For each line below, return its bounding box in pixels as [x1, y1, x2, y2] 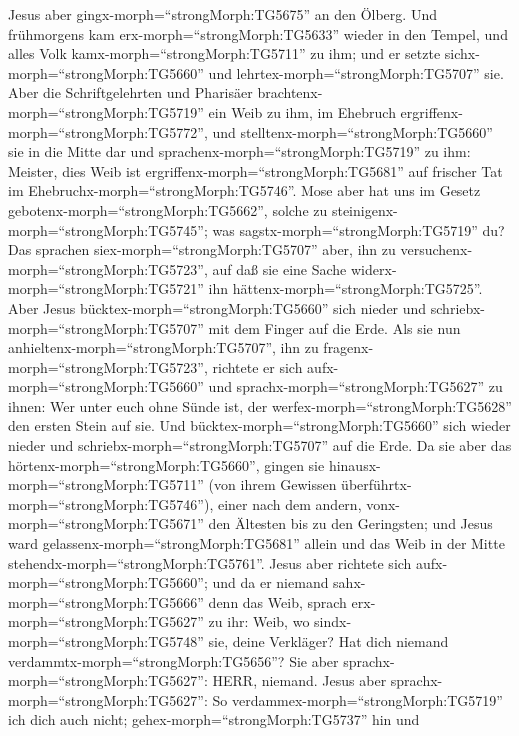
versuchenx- [400, 239, 473, 260]
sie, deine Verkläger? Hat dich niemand [208, 631, 449, 651]
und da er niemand [212, 572, 329, 593]
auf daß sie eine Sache [212, 258, 347, 279]
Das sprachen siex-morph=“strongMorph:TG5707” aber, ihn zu [8, 239, 396, 260]
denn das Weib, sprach [208, 591, 347, 612]
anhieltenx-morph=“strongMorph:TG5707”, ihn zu [8, 337, 319, 358]
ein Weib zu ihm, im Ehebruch [208, 101, 396, 122]
